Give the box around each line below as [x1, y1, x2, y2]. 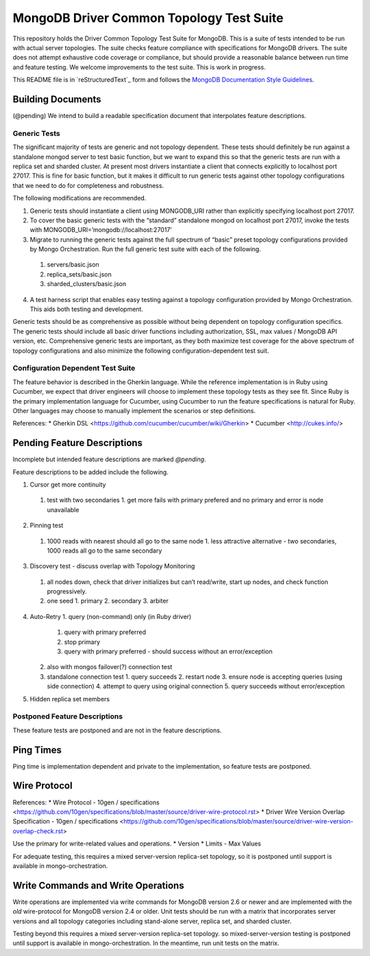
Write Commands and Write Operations [12, 879, 184, 891]
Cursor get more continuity [29, 480, 106, 489]
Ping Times [12, 744, 62, 756]
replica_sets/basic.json [47, 270, 112, 278]
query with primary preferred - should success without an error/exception [64, 647, 273, 655]
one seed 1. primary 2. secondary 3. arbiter [47, 597, 169, 605]
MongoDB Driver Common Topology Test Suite [12, 10, 284, 25]
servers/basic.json [47, 261, 99, 269]
